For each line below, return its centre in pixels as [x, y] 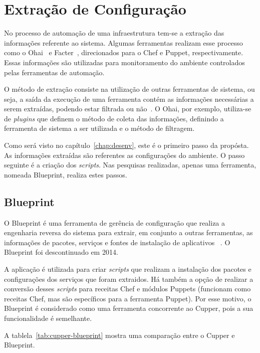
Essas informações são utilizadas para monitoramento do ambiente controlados [124, 62]
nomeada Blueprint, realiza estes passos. [66, 174]
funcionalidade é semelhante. [48, 318]
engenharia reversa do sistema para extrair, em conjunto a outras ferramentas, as [128, 232]
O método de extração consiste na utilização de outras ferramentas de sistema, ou [129, 89]
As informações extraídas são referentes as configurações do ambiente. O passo [124, 155]
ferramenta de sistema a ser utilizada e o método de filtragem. [99, 128]
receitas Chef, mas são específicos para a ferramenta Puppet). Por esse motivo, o [128, 298]
